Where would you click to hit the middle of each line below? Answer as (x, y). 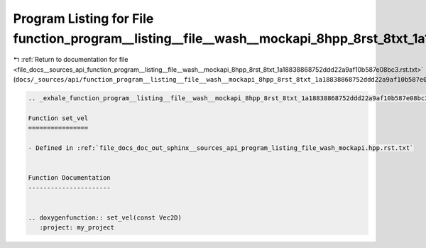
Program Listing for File (83, 18)
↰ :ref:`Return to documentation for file (71, 60)
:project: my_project (77, 228)
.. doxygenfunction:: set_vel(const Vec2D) (105, 217)
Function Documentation (70, 178)
